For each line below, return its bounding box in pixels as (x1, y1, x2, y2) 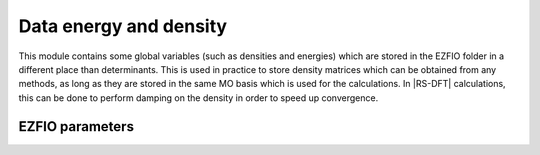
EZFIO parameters (18, 118, 135, 135)
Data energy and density (18, 15, 228, 37)
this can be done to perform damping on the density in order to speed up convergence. (18, 91, 379, 104)
